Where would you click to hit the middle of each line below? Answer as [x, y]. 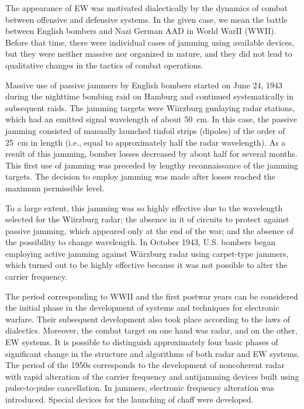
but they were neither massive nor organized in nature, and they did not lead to [149, 54]
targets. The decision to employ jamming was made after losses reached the [140, 176]
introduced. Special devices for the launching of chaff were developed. [129, 399]
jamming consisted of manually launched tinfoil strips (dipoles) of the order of [145, 130]
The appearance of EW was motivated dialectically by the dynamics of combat [146, 8]
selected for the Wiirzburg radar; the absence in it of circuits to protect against [147, 219]
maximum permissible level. [55, 188]
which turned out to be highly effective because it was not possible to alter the [146, 265]
